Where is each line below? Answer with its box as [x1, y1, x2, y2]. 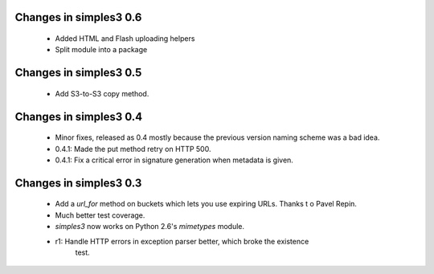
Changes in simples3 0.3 [14, 176, 142, 190]
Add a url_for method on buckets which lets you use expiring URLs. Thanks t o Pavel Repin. [55, 199, 358, 209]
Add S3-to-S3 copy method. [55, 88, 149, 98]
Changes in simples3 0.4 [14, 109, 143, 124]
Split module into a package [55, 45, 148, 55]
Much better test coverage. [55, 210, 145, 220]
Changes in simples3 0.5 [14, 66, 142, 80]
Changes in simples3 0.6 [14, 10, 142, 24]
